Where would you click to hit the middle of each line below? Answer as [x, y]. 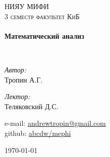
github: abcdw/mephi [38, 133]
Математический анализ [44, 35]
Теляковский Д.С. [32, 106]
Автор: [16, 69]
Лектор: [17, 96]
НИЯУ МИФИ [27, 6]
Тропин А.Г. [24, 79]
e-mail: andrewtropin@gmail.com [55, 123]
